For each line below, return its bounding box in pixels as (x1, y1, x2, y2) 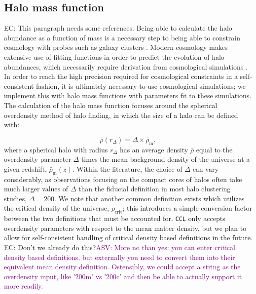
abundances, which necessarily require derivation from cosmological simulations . (4, 61, 248, 72)
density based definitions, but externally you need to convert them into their (4, 252, 235, 262)
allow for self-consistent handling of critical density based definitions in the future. (4, 232, 253, 243)
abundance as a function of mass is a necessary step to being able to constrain (4, 32, 240, 42)
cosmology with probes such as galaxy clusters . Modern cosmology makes (4, 42, 228, 52)
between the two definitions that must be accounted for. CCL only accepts (4, 213, 225, 223)
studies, (4, 193, 27, 203)
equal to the (196, 144, 233, 154)
